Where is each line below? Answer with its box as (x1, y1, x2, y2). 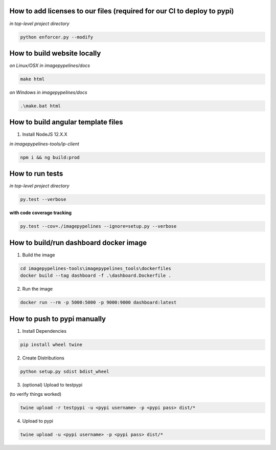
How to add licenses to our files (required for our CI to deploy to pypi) (9, 7, 234, 15)
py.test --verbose (20, 197, 66, 202)
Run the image (22, 286, 53, 292)
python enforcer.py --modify (20, 34, 94, 40)
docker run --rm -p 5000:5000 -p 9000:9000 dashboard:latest (20, 299, 177, 306)
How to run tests (9, 169, 63, 178)
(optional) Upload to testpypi (22, 381, 83, 388)
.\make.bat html (20, 103, 61, 109)
